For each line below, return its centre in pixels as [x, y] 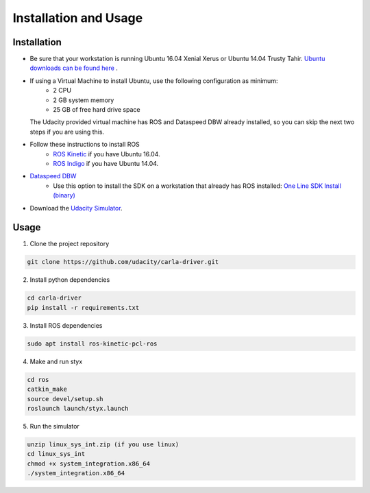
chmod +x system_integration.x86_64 [89, 464]
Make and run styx [56, 361]
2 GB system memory [84, 100]
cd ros [38, 380]
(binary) [64, 195]
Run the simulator [55, 426]
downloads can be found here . [74, 68]
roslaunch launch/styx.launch [78, 408]
